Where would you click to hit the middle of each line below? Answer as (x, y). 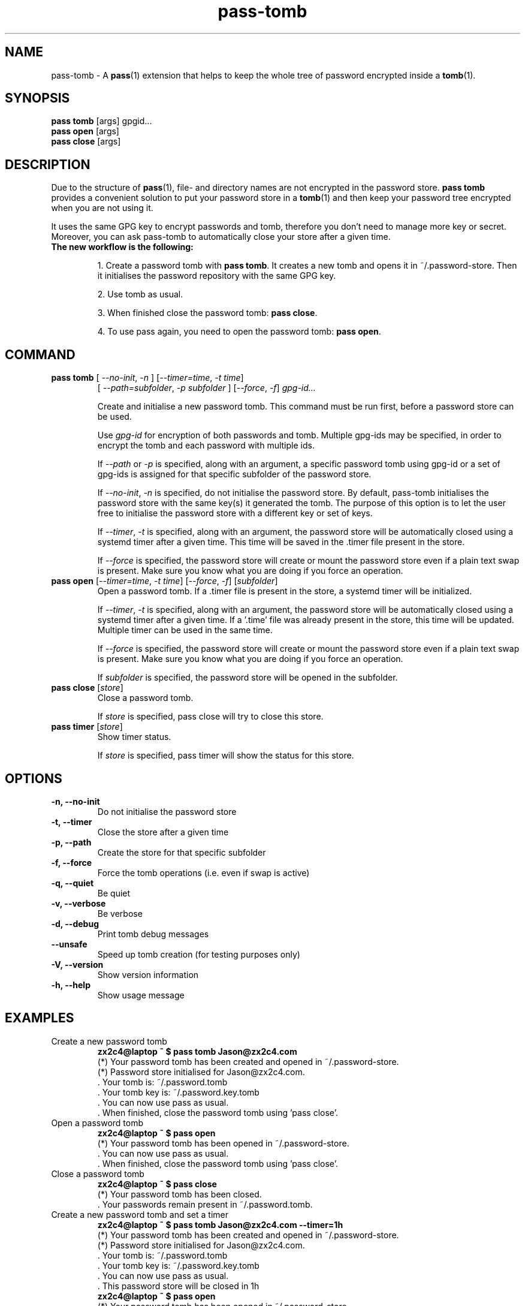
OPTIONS (34, 778)
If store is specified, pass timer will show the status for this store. (226, 756)
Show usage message (141, 995)
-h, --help (71, 985)
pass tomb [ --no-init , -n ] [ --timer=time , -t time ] (147, 378)
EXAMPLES (40, 1018)
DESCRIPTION (48, 164)
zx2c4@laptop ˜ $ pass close (157, 1184)
